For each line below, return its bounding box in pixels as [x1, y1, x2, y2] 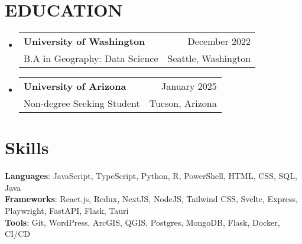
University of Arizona [23, 79, 126, 93]
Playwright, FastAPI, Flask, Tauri [5, 204, 129, 217]
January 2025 [161, 79, 217, 93]
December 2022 [187, 34, 251, 48]
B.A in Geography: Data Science [23, 51, 158, 66]
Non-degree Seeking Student [23, 96, 140, 110]
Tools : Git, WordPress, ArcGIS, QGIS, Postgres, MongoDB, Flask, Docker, [5, 216, 280, 228]
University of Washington [23, 34, 145, 48]
